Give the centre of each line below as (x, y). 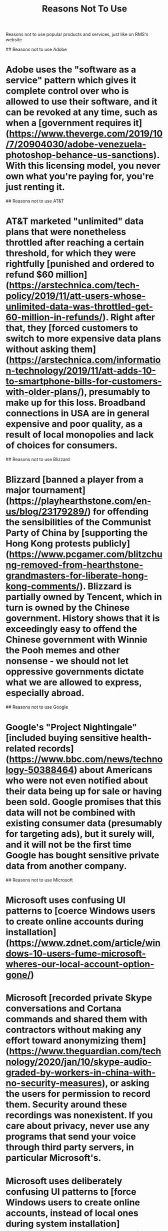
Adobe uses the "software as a (71, 70)
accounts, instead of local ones (72, 1213)
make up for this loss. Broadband (75, 403)
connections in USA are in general (77, 414)
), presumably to (115, 392)
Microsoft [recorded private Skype (79, 998)
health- (136, 738)
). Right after (129, 317)
